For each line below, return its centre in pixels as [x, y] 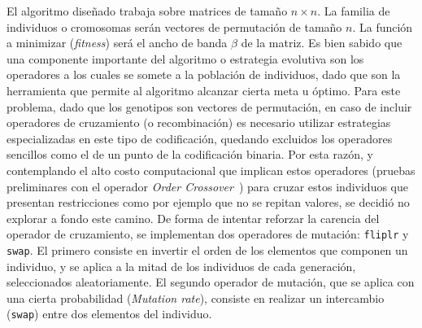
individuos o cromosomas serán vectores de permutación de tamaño [174, 26]
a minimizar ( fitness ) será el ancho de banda [117, 43]
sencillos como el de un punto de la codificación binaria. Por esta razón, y [190, 154]
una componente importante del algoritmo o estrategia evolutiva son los [185, 58]
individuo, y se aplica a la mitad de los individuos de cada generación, [181, 266]
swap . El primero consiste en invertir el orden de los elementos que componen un [207, 249]
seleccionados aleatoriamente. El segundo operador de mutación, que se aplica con [211, 282]
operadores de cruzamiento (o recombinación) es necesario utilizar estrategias [199, 122]
